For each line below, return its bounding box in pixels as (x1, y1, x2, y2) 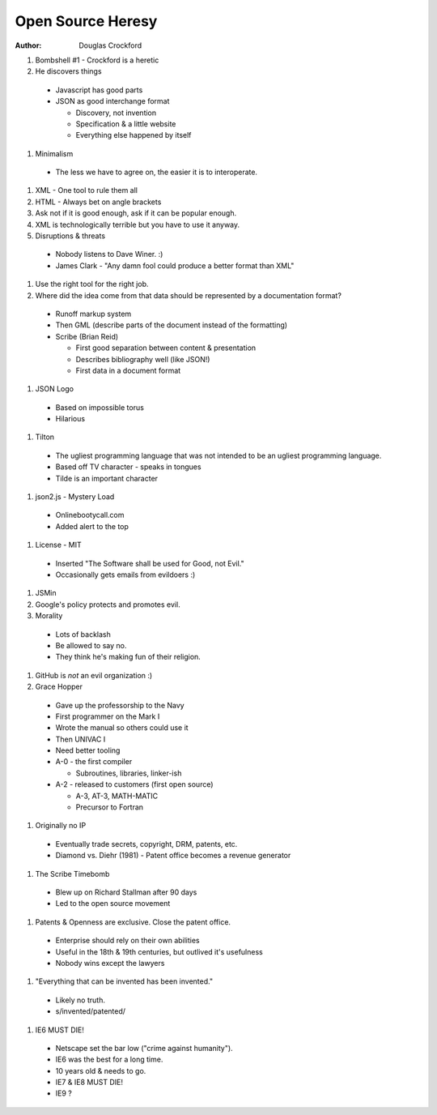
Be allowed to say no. (55, 640, 127, 650)
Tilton (35, 432, 55, 442)
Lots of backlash (55, 629, 111, 639)
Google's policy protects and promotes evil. (35, 600, 181, 609)
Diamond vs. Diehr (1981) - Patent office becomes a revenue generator (55, 851, 291, 861)
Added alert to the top (55, 521, 129, 531)
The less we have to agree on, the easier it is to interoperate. (55, 167, 258, 177)
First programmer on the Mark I (55, 711, 160, 721)
